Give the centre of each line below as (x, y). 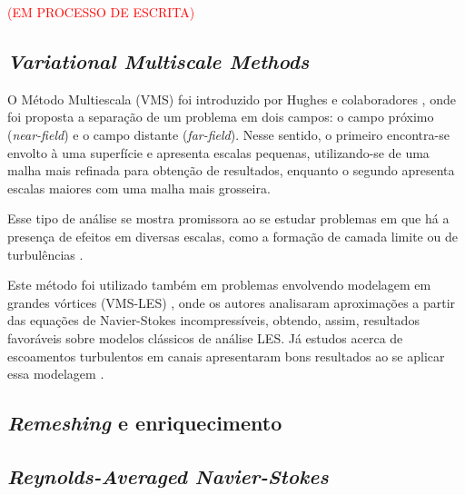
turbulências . (45, 254)
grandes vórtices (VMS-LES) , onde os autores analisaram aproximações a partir (232, 302)
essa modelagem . (56, 374)
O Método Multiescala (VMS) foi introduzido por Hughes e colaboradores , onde (232, 99)
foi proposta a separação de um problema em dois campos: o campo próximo (221, 117)
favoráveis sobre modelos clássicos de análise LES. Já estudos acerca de (205, 337)
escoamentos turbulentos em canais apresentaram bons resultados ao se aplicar (226, 356)
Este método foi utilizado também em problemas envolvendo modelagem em (219, 285)
